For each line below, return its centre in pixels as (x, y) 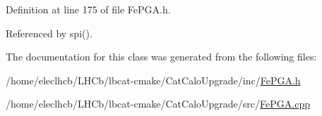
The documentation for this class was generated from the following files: (161, 57)
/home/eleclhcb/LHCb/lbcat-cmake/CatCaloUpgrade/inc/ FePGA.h (153, 80)
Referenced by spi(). (49, 33)
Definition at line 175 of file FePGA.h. (88, 9)
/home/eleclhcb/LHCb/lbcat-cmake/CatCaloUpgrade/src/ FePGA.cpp (158, 104)
